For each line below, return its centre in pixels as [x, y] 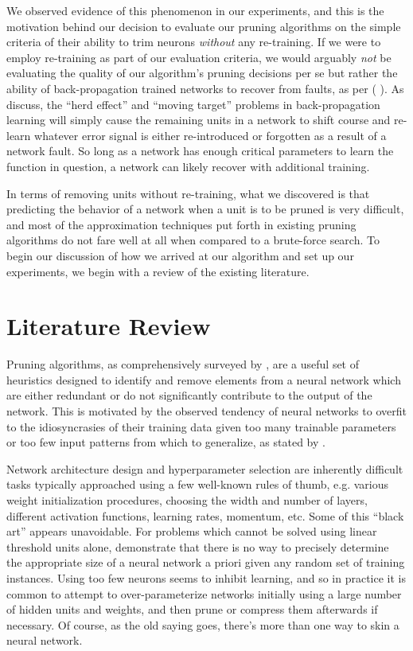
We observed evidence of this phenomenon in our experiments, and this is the [195, 10]
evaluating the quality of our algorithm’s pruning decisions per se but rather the [202, 73]
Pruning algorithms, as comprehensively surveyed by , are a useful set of [183, 364]
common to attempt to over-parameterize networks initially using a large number [204, 593]
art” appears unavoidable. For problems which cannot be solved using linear [192, 531]
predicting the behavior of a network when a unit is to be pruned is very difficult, [205, 209]
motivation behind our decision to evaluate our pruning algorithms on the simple [204, 26]
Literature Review [109, 326]
